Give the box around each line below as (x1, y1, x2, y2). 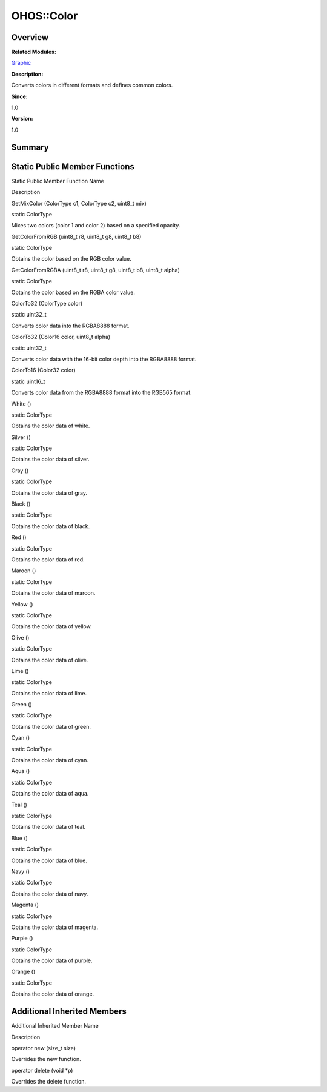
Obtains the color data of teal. (11, 823, 86, 831)
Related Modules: (11, 49, 57, 56)
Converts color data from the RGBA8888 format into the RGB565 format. (11, 389, 192, 397)
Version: (11, 115, 33, 122)
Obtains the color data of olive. (11, 656, 88, 663)
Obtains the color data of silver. (11, 455, 90, 463)
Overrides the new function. (11, 1056, 81, 1063)
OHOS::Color (11, 9, 78, 22)
